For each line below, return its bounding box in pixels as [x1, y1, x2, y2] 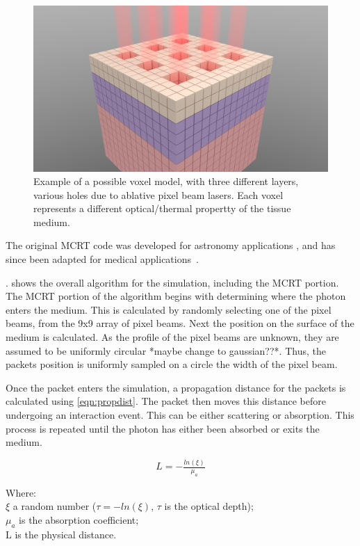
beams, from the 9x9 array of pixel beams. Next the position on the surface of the [6, 316, 354, 330]
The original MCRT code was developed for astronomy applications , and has [6, 238, 336, 252]
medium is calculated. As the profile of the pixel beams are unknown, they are [6, 330, 339, 344]
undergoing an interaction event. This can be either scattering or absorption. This [6, 408, 354, 421]
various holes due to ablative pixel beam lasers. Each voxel [33, 187, 284, 202]
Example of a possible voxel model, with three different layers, [33, 174, 299, 188]
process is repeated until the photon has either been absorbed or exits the [6, 421, 320, 435]
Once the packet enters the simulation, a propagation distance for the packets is [6, 380, 346, 394]
